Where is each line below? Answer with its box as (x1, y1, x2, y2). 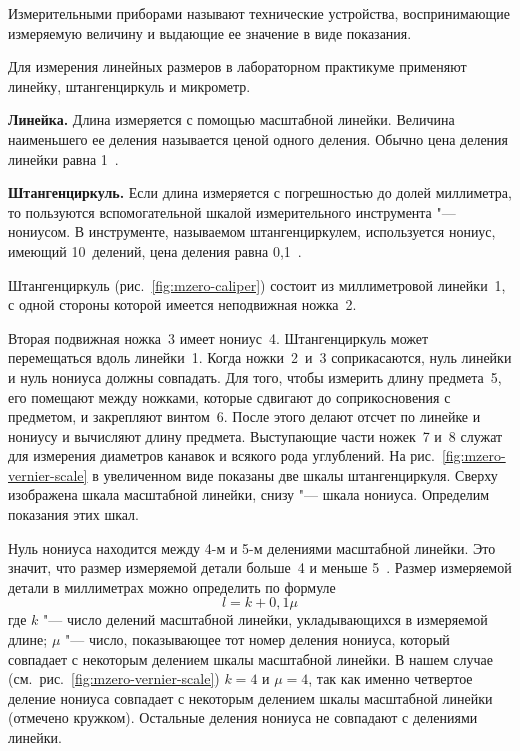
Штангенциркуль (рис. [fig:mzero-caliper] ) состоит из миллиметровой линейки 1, (8, 274, 506, 295)
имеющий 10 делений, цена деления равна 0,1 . (8, 240, 302, 261)
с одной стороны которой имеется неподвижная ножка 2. (8, 294, 357, 315)
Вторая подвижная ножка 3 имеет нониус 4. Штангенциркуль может (8, 327, 429, 348)
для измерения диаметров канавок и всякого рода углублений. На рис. (8, 445, 435, 466)
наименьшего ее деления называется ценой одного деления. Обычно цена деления (8, 128, 509, 149)
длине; (8, 629, 48, 650)
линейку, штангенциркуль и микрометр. (8, 75, 251, 96)
